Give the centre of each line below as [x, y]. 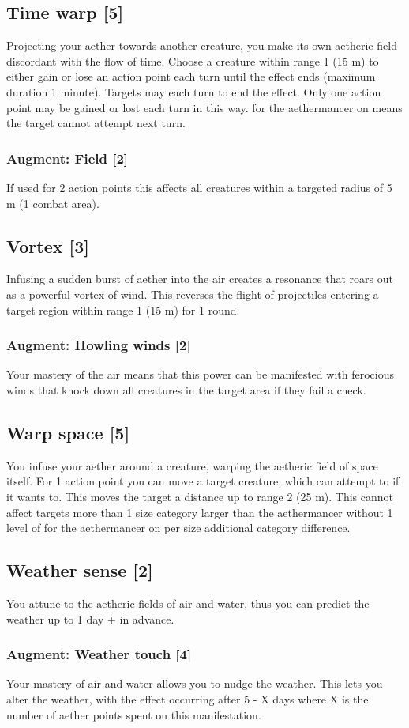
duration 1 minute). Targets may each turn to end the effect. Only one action [194, 91]
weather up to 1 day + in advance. [90, 619]
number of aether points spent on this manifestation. [134, 714]
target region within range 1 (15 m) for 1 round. [123, 309]
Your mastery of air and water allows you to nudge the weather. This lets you [195, 683]
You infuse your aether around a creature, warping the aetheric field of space [192, 465]
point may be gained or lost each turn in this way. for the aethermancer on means [204, 107]
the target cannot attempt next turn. [96, 123]
